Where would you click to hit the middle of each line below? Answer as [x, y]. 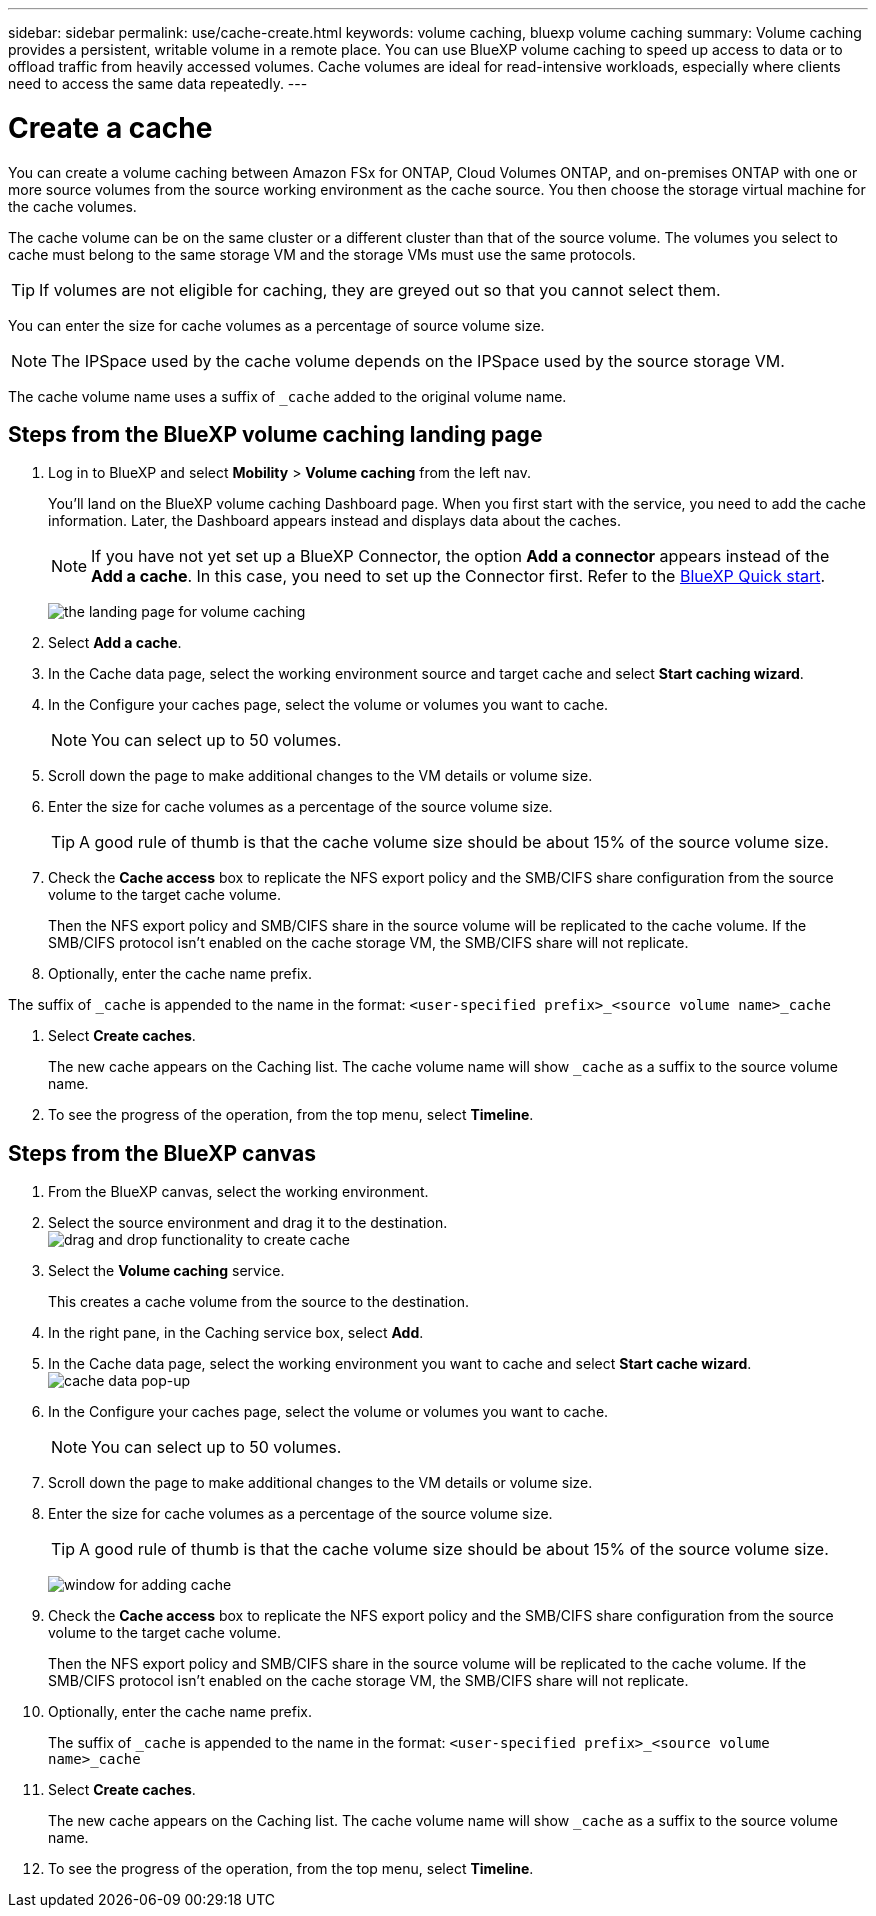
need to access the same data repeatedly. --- [158, 83]
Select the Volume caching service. [166, 1271]
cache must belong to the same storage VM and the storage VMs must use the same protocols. [322, 254]
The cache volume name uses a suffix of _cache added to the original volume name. [287, 396]
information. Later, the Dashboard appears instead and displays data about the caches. [334, 521]
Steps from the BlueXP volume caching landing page [275, 434]
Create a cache [110, 127]
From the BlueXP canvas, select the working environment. [238, 1192]
